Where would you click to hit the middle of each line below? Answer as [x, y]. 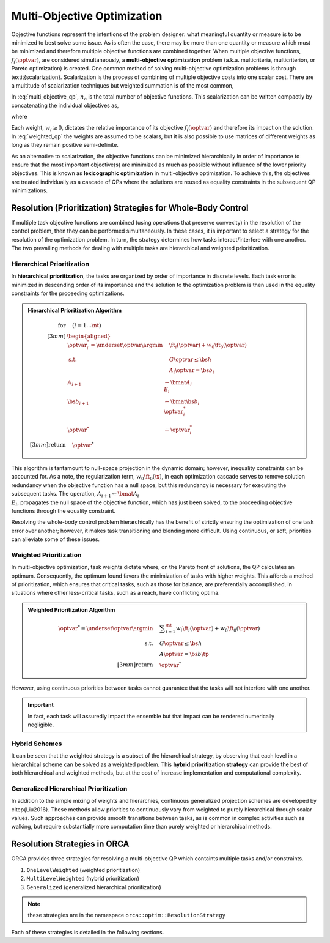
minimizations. [30, 190]
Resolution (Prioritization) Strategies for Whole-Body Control [130, 208]
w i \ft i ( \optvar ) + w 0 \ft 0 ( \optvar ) [218, 629]
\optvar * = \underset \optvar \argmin [106, 628]
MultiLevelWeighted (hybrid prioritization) [83, 879]
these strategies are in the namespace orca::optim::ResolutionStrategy [127, 915]
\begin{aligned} [89, 336]
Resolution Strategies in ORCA [70, 844]
